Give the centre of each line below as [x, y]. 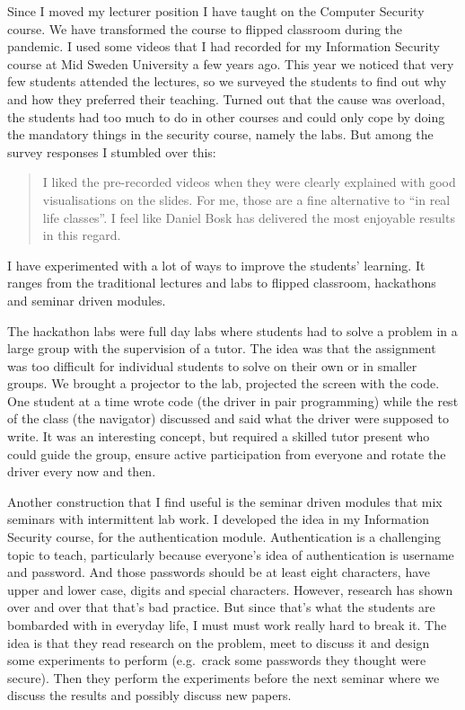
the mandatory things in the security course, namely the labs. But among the [220, 134]
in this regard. [82, 235]
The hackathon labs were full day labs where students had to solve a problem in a [232, 330]
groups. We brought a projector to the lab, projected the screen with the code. [224, 383]
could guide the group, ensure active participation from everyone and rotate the [227, 453]
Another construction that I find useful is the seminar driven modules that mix [225, 501]
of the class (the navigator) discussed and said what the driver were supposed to [228, 418]
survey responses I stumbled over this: [112, 151]
